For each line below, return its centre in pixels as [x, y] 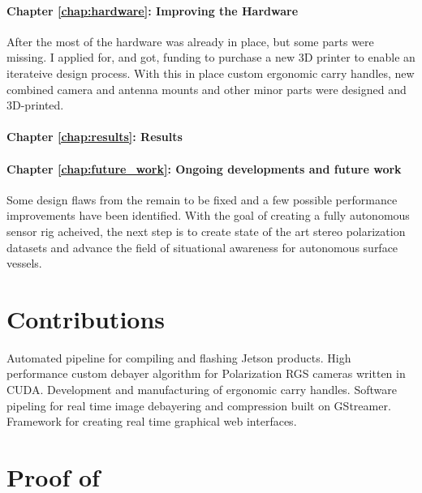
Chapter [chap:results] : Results [95, 137]
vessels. [24, 263]
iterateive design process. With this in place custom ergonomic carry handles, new [211, 73]
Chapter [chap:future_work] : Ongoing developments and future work [204, 168]
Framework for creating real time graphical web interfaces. [152, 421]
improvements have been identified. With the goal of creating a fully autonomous [208, 215]
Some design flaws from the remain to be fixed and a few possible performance [202, 199]
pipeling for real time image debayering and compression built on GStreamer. [199, 405]
